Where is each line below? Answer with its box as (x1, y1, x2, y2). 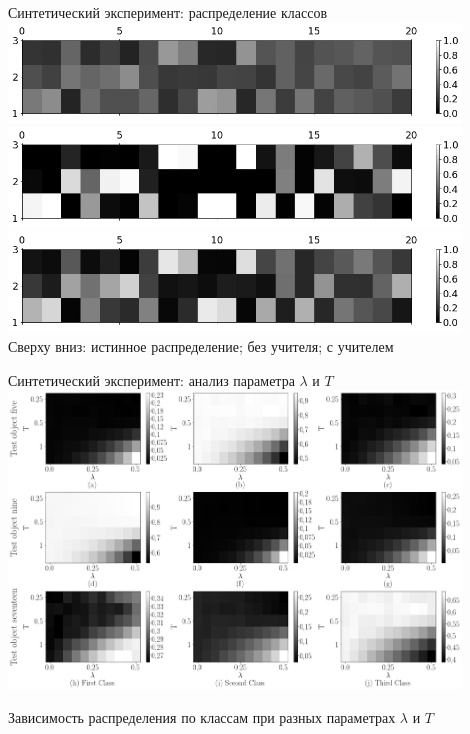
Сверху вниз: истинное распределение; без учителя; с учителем (8, 335, 394, 356)
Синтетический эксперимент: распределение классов (8, 2, 328, 22)
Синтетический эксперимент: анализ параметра (8, 369, 295, 390)
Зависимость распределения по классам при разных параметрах (8, 706, 396, 727)
